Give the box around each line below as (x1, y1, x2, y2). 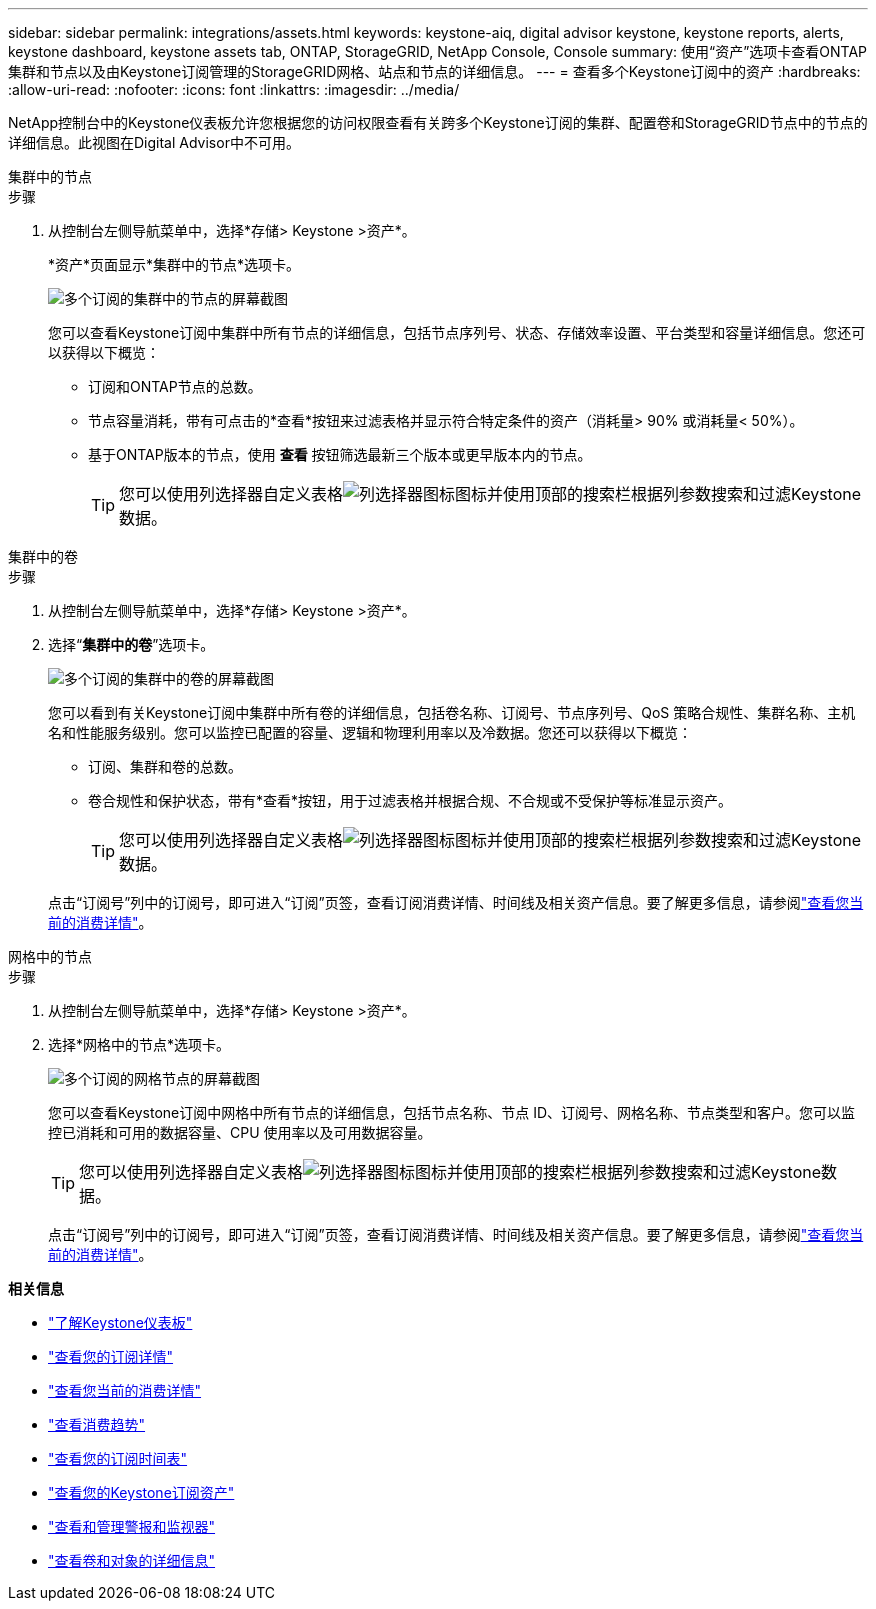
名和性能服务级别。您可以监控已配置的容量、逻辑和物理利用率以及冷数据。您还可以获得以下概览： (48, 724, 692, 741)
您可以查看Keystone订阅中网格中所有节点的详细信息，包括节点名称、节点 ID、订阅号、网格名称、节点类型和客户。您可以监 (48, 1104, 856, 1121)
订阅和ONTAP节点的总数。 (88, 378, 262, 395)
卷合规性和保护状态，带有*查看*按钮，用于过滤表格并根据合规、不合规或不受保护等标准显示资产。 (88, 792, 733, 809)
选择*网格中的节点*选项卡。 (48, 1036, 231, 1053)
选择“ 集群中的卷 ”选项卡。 (48, 636, 215, 653)
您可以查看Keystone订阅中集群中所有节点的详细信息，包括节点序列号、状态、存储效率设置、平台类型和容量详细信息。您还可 (48, 324, 866, 341)
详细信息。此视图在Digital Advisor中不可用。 (8, 134, 300, 151)
